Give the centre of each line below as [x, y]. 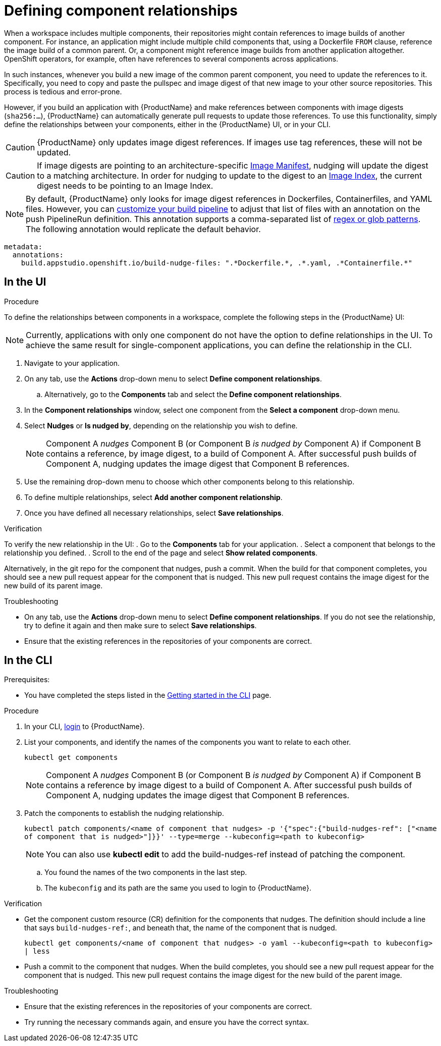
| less [37, 951]
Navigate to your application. [72, 363]
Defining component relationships [121, 11]
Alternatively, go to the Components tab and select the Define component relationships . [193, 394]
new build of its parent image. [53, 585]
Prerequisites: [27, 680]
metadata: [23, 246]
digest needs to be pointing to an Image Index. [125, 185]
